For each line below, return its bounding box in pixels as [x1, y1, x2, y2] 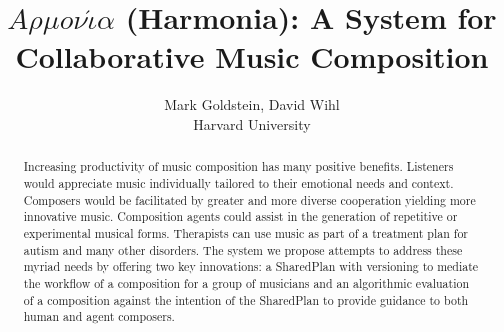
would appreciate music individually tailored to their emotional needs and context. [23, 174, 454, 191]
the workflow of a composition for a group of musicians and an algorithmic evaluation [23, 274, 470, 291]
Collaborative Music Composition [15, 36, 489, 77]
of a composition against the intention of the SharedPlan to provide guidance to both [23, 291, 469, 308]
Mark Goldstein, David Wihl [164, 94, 340, 115]
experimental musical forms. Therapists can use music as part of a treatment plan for [23, 224, 469, 241]
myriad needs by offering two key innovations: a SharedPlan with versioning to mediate [23, 258, 479, 275]
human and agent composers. [23, 308, 175, 325]
